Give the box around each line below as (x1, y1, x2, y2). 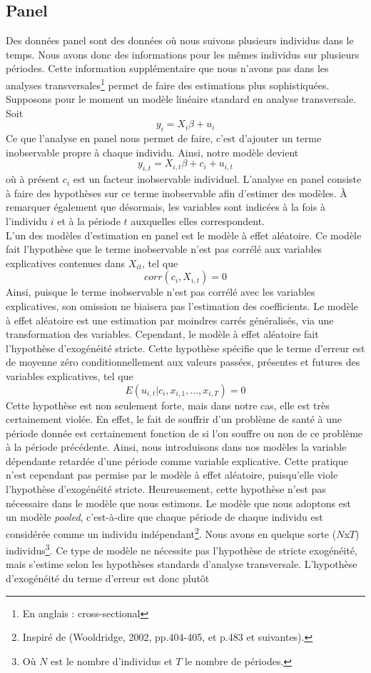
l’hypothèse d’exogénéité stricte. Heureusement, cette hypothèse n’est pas (6, 482, 326, 497)
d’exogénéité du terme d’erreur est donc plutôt (6, 570, 210, 585)
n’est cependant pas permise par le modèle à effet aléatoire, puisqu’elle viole (6, 467, 338, 482)
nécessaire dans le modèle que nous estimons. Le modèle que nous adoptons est (6, 495, 351, 510)
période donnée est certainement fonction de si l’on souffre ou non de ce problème (6, 425, 363, 440)
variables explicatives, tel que (6, 368, 133, 383)
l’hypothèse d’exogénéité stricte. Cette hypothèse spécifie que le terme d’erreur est (6, 340, 365, 355)
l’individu (6, 213, 47, 228)
